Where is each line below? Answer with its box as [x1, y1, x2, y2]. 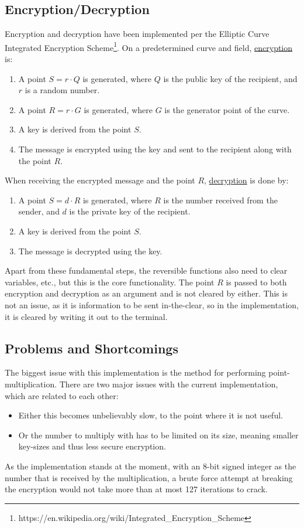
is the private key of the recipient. [69, 205, 191, 217]
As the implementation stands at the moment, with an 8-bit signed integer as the [5, 459, 296, 472]
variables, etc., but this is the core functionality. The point [5, 275, 215, 288]
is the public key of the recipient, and [163, 72, 298, 84]
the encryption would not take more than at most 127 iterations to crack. [5, 483, 268, 495]
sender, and [18, 205, 60, 217]
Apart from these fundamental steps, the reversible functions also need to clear [5, 264, 288, 277]
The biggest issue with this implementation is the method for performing [5, 366, 266, 379]
